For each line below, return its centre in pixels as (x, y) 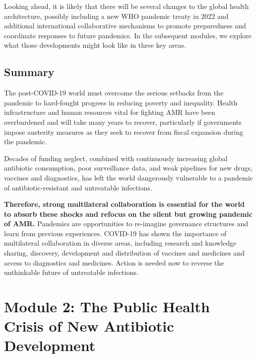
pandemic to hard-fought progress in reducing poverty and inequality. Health (121, 102)
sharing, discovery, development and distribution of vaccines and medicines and (125, 253)
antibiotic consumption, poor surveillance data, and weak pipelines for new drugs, (128, 168)
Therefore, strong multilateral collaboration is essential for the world (124, 204)
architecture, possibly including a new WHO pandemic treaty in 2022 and (116, 16)
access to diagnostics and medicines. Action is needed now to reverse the (114, 262)
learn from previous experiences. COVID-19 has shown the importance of (115, 233)
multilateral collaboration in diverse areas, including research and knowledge (120, 243)
